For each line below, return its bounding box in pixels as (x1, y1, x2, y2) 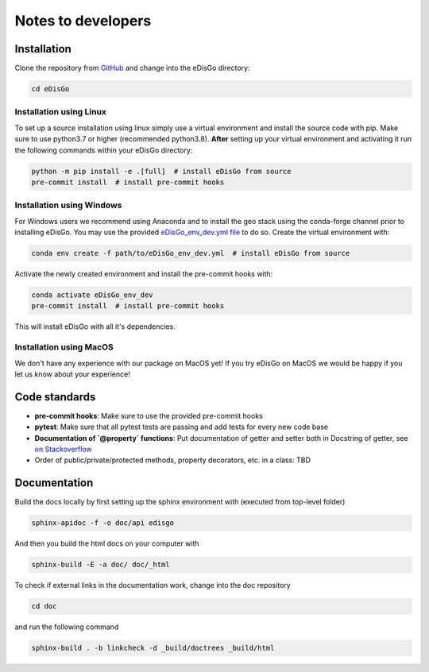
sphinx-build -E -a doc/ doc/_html (31, 560, 170, 570)
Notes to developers (14, 12, 152, 29)
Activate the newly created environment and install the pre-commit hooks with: (14, 269, 273, 279)
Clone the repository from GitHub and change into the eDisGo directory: (14, 64, 250, 73)
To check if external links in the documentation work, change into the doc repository (14, 581, 292, 590)
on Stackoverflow (34, 445, 93, 454)
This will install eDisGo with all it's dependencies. (14, 322, 176, 331)
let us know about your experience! (14, 369, 130, 379)
